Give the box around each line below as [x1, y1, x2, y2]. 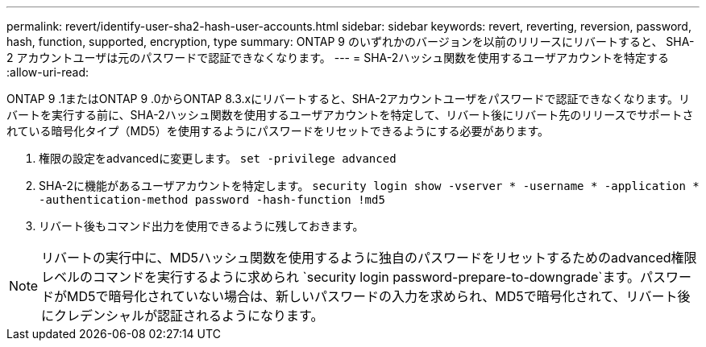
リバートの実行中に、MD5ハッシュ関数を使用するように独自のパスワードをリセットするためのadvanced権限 [41, 250, 697, 266]
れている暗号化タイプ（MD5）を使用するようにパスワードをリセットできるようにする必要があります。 [6, 124, 550, 138]
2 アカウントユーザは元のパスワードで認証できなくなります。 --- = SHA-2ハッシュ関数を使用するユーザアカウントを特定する [6, 51, 669, 64]
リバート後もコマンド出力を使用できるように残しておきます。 [39, 219, 364, 233]
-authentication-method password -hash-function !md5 [39, 193, 385, 206]
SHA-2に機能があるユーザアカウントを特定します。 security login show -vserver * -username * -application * [39, 179, 700, 192]
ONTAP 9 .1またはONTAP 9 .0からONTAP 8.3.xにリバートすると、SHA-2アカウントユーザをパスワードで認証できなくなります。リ [6, 92, 691, 105]
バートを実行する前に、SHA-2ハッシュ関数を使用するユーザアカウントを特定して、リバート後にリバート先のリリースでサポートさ [6, 108, 694, 122]
